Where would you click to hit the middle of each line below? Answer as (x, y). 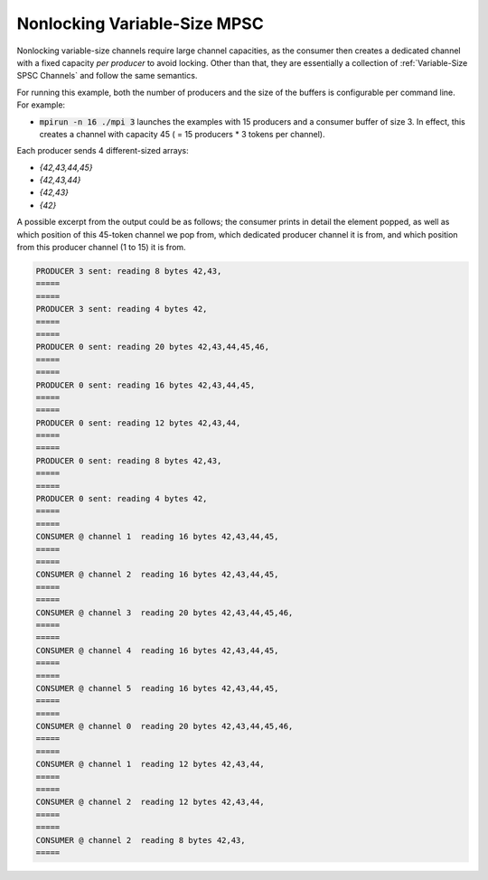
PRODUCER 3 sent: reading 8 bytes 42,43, (129, 271)
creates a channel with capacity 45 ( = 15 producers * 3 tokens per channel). (182, 134)
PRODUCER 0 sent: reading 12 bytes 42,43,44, (138, 423)
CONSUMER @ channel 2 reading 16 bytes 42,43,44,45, (157, 575)
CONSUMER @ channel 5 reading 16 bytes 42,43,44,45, (157, 688)
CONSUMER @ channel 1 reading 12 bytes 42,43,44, (150, 764)
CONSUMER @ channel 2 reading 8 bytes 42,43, (141, 840)
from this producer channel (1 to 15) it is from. (101, 248)
